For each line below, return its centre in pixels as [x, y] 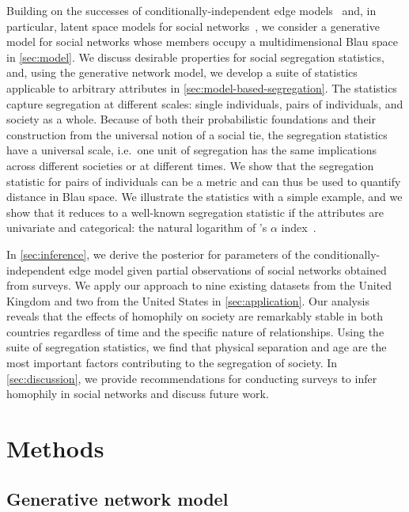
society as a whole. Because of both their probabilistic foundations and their [191, 119]
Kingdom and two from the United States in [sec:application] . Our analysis [188, 300]
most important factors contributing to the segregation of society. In [172, 363]
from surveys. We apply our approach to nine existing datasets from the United [199, 285]
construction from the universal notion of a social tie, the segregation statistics [197, 134]
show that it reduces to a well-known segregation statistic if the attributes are [195, 212]
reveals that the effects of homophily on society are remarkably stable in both [195, 316]
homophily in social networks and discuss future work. [138, 394]
